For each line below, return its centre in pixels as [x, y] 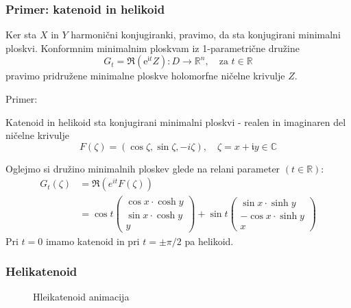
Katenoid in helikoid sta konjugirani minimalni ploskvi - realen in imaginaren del [176, 121]
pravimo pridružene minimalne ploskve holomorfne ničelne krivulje [145, 76]
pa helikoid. [209, 241]
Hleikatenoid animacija [81, 297]
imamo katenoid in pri [93, 241]
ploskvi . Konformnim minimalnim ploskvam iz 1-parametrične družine [153, 48]
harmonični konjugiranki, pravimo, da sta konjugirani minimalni [206, 35]
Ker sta [21, 35]
